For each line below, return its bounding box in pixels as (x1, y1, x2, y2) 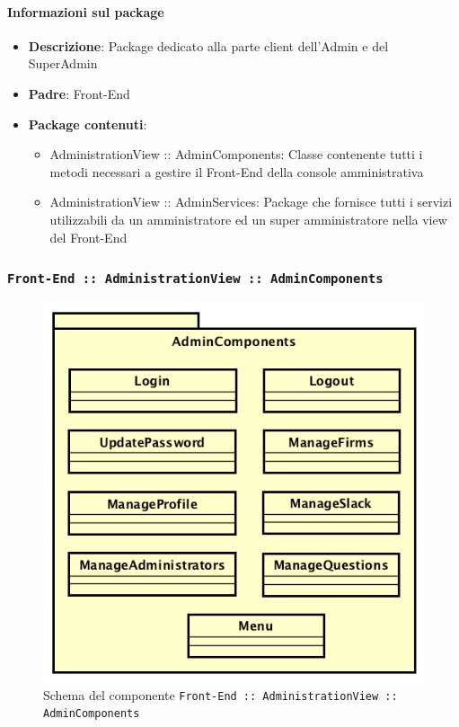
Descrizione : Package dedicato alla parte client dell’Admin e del (28, 36, 389, 55)
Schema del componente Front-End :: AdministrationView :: (43, 685, 398, 704)
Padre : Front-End (28, 84, 130, 102)
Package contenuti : (28, 114, 147, 133)
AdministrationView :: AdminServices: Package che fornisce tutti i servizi (49, 192, 453, 211)
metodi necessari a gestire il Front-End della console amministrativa (49, 162, 424, 181)
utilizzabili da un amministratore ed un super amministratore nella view (49, 209, 447, 228)
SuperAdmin (28, 54, 98, 73)
